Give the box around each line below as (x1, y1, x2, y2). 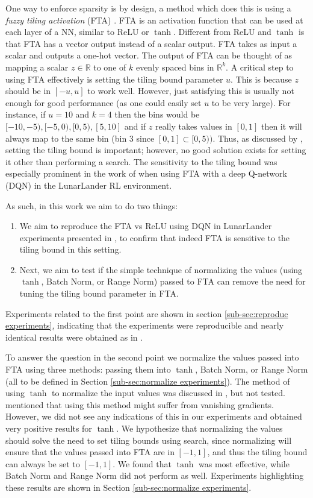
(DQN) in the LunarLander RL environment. (5, 178, 172, 191)
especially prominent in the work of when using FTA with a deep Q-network (5, 167, 287, 180)
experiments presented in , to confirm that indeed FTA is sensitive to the (19, 231, 290, 244)
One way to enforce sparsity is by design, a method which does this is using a (5, 2, 291, 14)
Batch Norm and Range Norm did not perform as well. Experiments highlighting (5, 469, 304, 482)
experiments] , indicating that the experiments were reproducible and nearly (5, 319, 284, 332)
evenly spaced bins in (135, 60, 214, 73)
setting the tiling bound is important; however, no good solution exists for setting (5, 143, 306, 156)
